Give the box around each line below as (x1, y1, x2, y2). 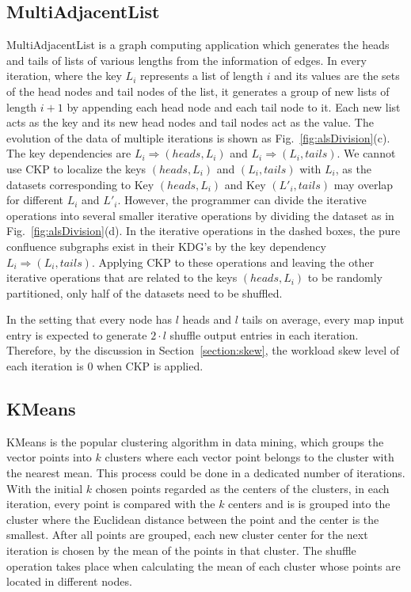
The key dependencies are (6, 145, 131, 161)
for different (6, 192, 64, 208)
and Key (224, 176, 266, 192)
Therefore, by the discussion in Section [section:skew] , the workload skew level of (6, 342, 400, 359)
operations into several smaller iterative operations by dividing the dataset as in (6, 207, 394, 223)
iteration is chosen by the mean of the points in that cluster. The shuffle (6, 542, 356, 559)
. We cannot (337, 145, 396, 161)
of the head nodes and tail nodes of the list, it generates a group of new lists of (6, 82, 390, 99)
